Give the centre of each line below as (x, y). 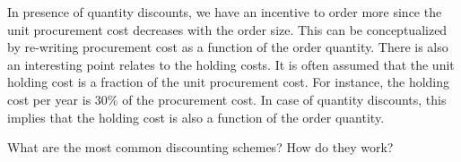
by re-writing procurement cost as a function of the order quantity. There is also (228, 47)
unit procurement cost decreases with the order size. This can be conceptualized (227, 29)
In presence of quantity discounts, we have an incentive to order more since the (225, 12)
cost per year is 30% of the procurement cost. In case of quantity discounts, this (227, 99)
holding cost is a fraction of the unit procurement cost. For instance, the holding (229, 82)
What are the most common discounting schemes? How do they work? (200, 147)
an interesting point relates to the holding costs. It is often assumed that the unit (231, 64)
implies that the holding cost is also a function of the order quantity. (196, 117)
